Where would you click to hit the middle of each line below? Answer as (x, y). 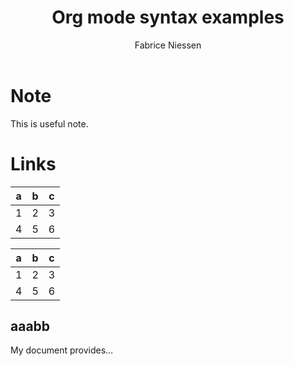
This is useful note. (49, 123)
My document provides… (62, 350)
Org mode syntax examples (168, 17)
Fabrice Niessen (168, 45)
